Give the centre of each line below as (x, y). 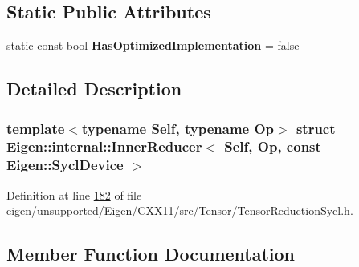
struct (316, 128)
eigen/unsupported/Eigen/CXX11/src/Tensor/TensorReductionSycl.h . (180, 210)
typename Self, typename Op (178, 128)
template (36, 128)
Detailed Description (94, 89)
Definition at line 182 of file (74, 194)
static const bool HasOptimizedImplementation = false (153, 45)
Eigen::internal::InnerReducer (104, 146)
